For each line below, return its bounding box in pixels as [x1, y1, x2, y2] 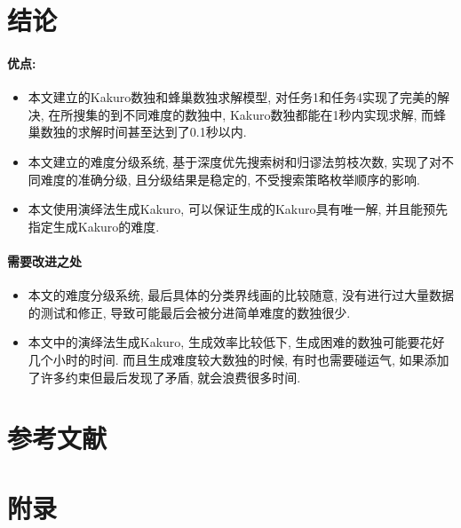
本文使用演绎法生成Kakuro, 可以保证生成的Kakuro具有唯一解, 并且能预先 [28, 200, 449, 218]
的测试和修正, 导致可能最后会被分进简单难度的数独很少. [28, 303, 351, 321]
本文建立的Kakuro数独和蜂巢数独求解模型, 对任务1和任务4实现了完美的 [28, 88, 437, 106]
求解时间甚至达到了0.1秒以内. [77, 122, 247, 141]
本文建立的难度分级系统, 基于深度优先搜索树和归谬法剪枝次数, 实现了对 [28, 152, 441, 170]
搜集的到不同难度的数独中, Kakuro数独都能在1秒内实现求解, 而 [73, 105, 434, 123]
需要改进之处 [7, 251, 82, 270]
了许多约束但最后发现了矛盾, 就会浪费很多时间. [28, 367, 301, 386]
